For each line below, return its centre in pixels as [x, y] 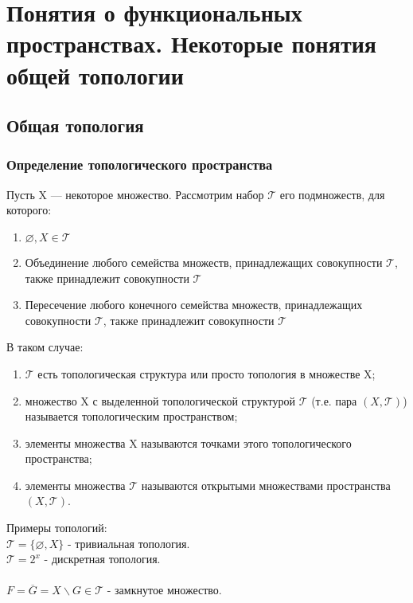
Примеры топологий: [57, 528]
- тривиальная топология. [129, 543]
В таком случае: [45, 347]
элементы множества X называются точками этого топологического [188, 442]
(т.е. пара [334, 400]
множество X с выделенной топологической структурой [160, 400]
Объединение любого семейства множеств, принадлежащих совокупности [204, 262]
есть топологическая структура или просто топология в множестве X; [206, 373]
